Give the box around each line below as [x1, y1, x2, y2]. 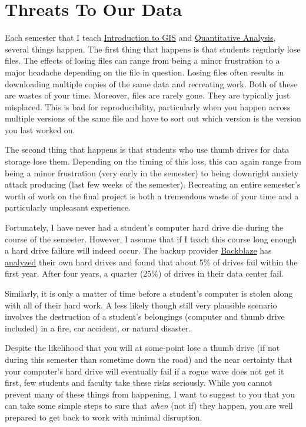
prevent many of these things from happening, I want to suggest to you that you [5, 387, 295, 400]
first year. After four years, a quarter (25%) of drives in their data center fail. [5, 267, 284, 280]
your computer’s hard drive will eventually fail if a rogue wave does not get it [5, 364, 284, 377]
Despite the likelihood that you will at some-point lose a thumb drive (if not [5, 341, 280, 354]
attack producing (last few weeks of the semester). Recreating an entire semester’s [5, 178, 301, 190]
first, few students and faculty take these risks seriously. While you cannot [5, 376, 272, 389]
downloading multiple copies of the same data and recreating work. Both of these [5, 77, 298, 90]
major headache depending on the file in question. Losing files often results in [5, 65, 284, 78]
